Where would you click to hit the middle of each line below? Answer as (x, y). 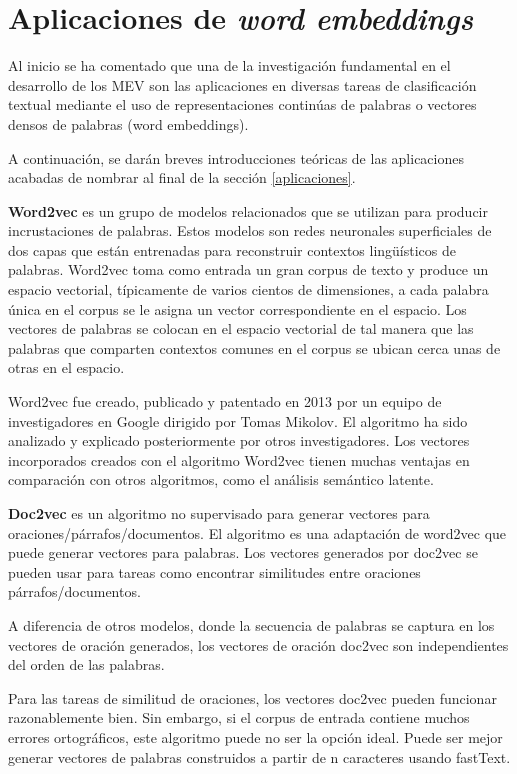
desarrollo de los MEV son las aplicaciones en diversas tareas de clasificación (242, 84)
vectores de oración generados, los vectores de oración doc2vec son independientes (258, 644)
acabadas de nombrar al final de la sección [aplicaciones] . (182, 177)
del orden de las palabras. (86, 664)
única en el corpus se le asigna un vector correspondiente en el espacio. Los (237, 308)
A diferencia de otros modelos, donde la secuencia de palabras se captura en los (251, 624)
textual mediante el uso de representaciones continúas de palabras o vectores (242, 104)
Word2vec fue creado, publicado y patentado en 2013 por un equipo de (225, 401)
